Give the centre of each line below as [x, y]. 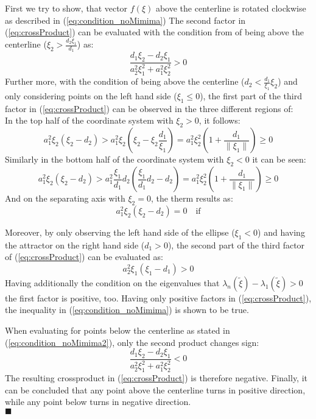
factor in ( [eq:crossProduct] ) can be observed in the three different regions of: [149, 108]
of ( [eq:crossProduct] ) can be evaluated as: [84, 257]
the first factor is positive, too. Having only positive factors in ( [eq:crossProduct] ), [158, 298]
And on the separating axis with [65, 198]
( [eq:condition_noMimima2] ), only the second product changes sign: [132, 342]
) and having [281, 232]
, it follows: [219, 120]
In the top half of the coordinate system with [89, 120]
